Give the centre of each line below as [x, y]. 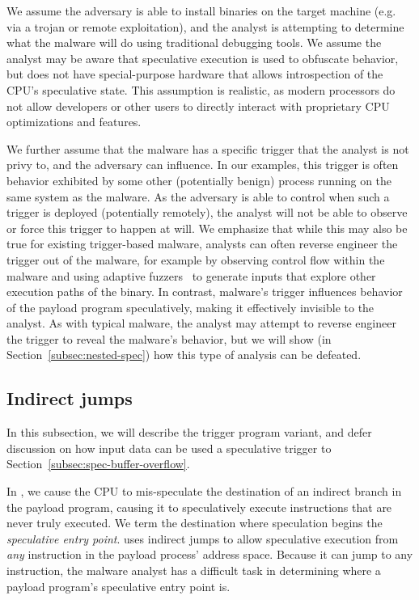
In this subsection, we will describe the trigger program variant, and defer [189, 432]
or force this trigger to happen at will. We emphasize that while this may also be [207, 228]
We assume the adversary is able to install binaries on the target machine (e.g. [201, 11]
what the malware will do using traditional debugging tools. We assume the [194, 42]
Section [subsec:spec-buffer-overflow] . [98, 464]
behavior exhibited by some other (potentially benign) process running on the [199, 180]
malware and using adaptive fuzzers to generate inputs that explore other [191, 275]
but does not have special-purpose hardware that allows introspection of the [195, 74]
